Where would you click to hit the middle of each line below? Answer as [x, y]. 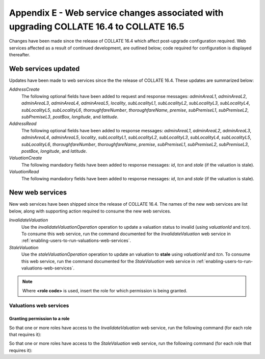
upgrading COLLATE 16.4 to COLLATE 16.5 [97, 26]
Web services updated [44, 69]
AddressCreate [25, 89]
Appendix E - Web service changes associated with [116, 13]
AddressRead [23, 124]
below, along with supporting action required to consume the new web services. [90, 211]
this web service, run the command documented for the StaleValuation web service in [108, 261]
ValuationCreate [26, 158]
